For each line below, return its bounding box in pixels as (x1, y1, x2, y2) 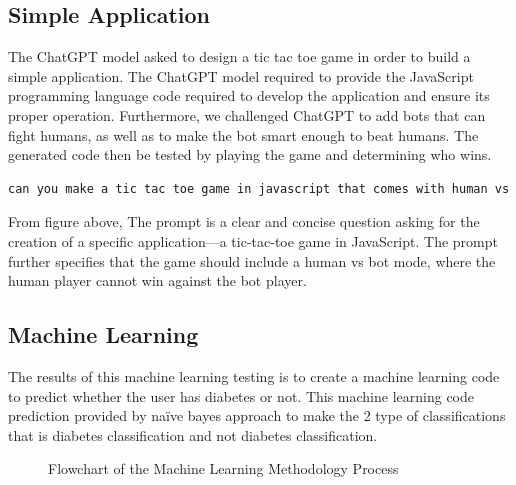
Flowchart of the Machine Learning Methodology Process (48, 458, 399, 479)
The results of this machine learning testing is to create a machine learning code (8, 365, 500, 386)
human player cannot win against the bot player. (8, 270, 307, 291)
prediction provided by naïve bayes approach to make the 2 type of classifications (8, 405, 506, 426)
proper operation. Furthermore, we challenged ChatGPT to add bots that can (8, 104, 486, 125)
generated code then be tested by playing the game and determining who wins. (8, 144, 492, 165)
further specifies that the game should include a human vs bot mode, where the (8, 250, 496, 271)
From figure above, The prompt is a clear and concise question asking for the (8, 211, 480, 232)
